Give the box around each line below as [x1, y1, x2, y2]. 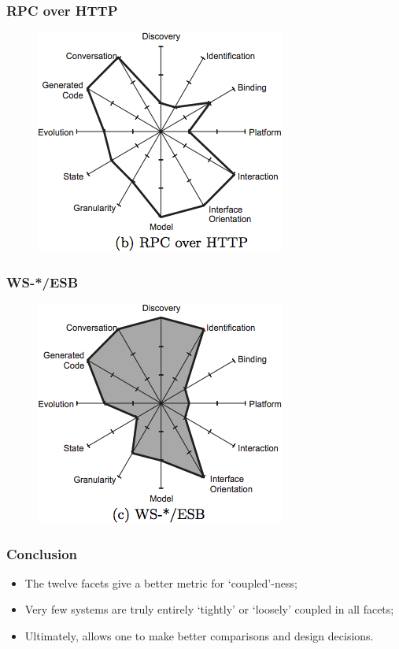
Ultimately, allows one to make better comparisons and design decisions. [24, 628, 374, 644]
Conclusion [6, 543, 77, 563]
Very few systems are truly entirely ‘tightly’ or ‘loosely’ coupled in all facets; [24, 601, 394, 617]
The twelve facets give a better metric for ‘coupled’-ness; [24, 574, 297, 591]
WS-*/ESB [6, 272, 79, 291]
